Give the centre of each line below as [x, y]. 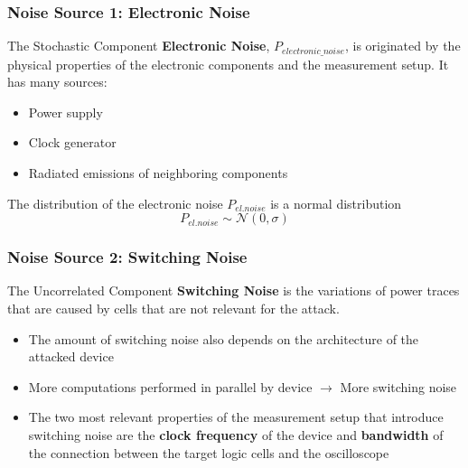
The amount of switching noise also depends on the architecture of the [224, 338]
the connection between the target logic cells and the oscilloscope [209, 452]
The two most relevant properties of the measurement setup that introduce [236, 417]
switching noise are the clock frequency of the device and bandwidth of [236, 435]
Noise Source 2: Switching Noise [127, 257]
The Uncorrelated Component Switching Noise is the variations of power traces [234, 290]
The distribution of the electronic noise [115, 203]
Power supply [66, 112]
